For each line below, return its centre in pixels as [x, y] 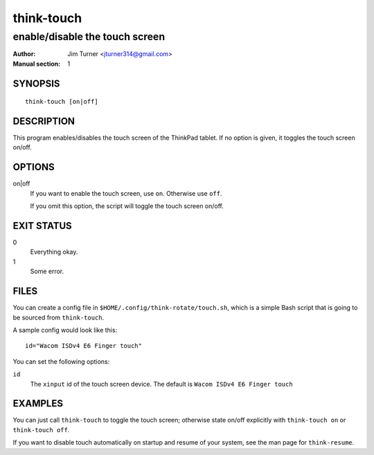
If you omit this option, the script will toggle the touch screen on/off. [127, 206]
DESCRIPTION [44, 121]
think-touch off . [41, 429]
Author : [24, 54]
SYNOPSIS [36, 83]
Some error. [47, 271]
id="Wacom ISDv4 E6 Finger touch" [83, 346]
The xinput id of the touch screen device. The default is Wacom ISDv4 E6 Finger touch [162, 384]
